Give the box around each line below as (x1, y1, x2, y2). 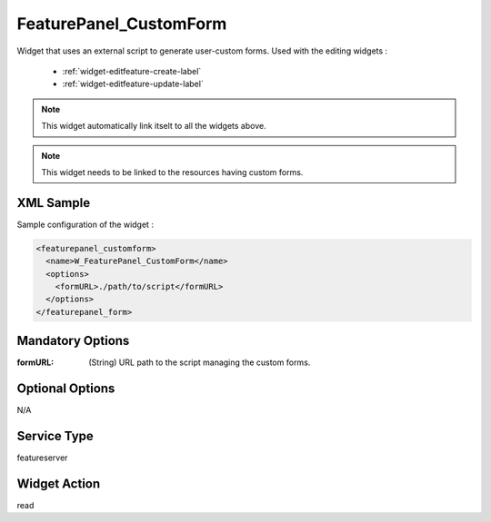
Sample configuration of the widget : (16, 219, 155, 230)
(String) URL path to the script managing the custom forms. (88, 357, 311, 368)
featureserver (16, 452, 68, 463)
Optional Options (16, 381, 115, 397)
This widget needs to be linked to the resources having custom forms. (41, 166, 304, 177)
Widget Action (16, 476, 101, 491)
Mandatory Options (16, 333, 130, 349)
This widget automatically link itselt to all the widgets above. (41, 121, 267, 132)
